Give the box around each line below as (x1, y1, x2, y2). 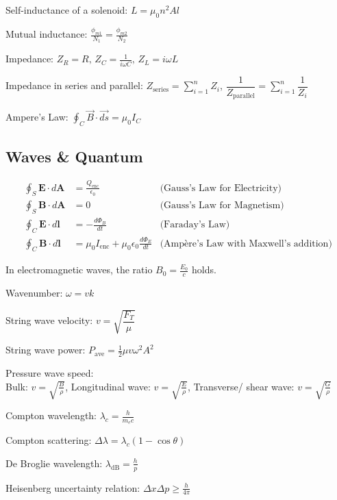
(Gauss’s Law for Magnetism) (160, 201, 284, 211)
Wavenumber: (5, 286, 63, 300)
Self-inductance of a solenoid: (5, 3, 128, 16)
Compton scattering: (5, 433, 92, 447)
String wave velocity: (5, 313, 93, 327)
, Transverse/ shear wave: (188, 379, 295, 393)
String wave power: (5, 342, 86, 357)
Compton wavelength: (5, 408, 97, 422)
